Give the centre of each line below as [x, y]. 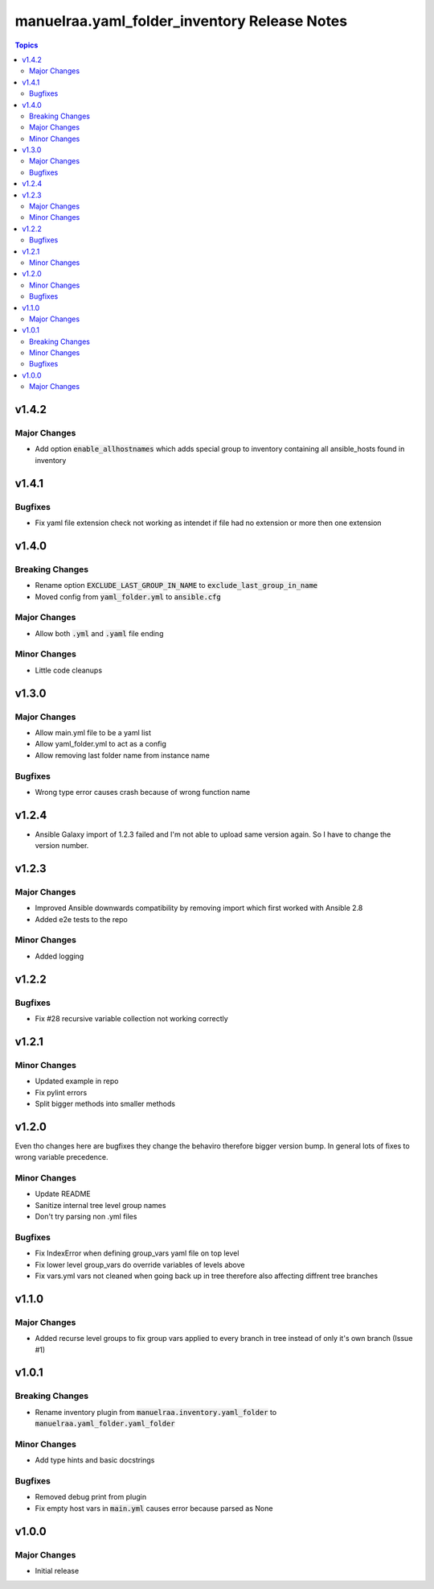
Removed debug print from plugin [91, 1497]
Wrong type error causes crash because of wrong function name [143, 792]
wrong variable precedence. [61, 1157]
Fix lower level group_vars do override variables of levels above [140, 1264]
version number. [62, 846]
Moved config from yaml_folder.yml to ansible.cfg [128, 597]
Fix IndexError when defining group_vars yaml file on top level [137, 1253]
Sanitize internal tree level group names [100, 1205]
